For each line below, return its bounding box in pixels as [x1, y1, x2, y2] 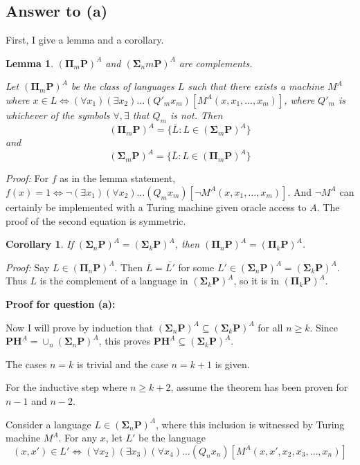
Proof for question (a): [6, 296, 116, 311]
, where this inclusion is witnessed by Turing [156, 417, 345, 431]
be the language [138, 430, 206, 445]
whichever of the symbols [6, 107, 110, 122]
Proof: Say [6, 259, 50, 274]
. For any [58, 430, 98, 445]
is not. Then [170, 107, 223, 122]
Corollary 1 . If [6, 237, 73, 251]
